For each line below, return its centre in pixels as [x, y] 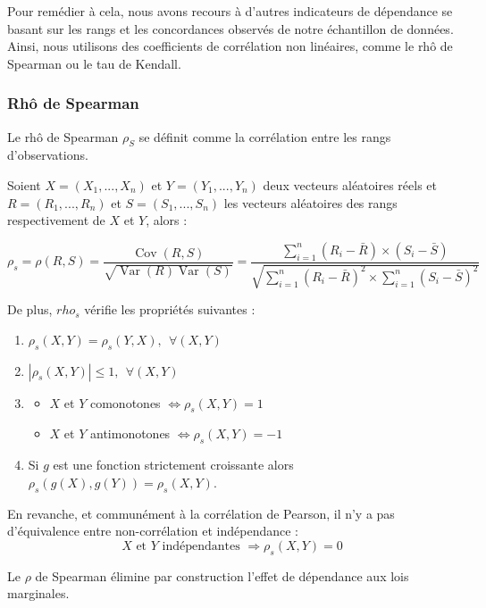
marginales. [38, 593]
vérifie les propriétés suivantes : [170, 309]
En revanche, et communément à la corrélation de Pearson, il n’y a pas [201, 513]
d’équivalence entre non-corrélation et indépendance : [153, 531]
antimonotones [130, 433]
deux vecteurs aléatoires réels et [350, 184]
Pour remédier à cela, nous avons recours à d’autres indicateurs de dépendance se [230, 11]
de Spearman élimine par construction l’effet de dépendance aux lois [222, 575]
